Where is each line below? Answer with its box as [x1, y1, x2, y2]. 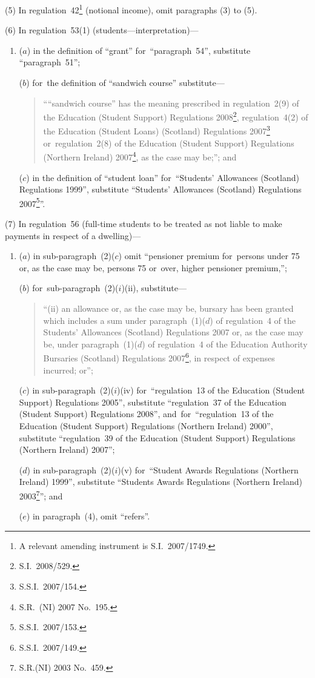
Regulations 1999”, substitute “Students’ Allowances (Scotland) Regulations [19, 183, 302, 196]
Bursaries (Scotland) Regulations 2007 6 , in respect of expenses [43, 350, 275, 364]
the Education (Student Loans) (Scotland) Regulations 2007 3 [43, 123, 270, 137]
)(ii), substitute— [121, 281, 187, 294]
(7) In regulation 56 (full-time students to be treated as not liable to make [5, 217, 282, 229]
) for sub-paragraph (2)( [26, 281, 119, 294]
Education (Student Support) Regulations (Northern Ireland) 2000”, [19, 419, 273, 432]
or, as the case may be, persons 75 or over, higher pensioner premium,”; [19, 261, 287, 274]
